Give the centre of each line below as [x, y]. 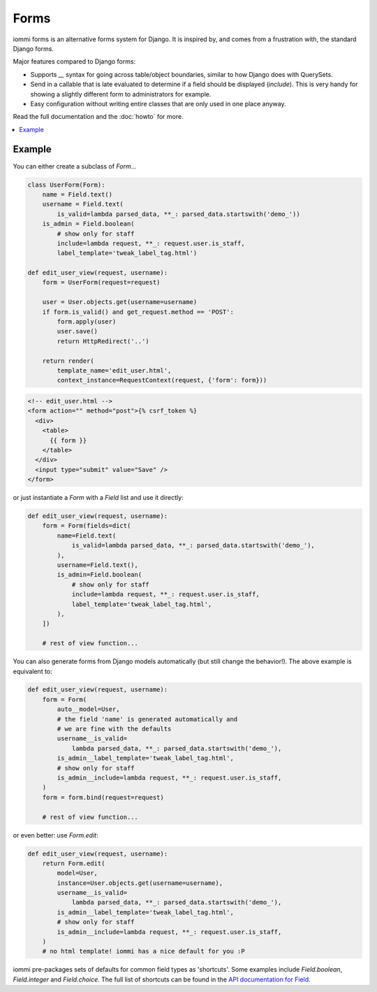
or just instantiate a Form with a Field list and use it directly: [98, 498]
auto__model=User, [88, 709]
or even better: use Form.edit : [56, 835]
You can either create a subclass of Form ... [75, 166]
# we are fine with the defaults [114, 729]
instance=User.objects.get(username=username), [140, 883]
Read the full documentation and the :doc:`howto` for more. [98, 117]
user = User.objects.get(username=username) [120, 302]
